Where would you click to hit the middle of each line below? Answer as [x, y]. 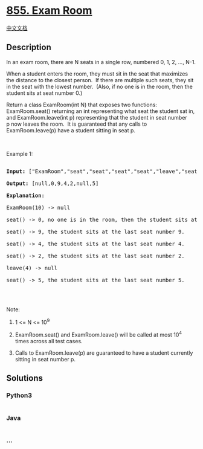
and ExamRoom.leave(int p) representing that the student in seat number [97, 117]
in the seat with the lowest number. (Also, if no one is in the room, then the [100, 86]
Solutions [25, 378]
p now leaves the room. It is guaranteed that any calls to [77, 124]
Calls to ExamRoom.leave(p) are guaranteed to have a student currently [104, 353]
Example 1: [20, 153]
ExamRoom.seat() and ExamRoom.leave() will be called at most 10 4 [98, 334]
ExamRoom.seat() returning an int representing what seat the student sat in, [101, 111]
